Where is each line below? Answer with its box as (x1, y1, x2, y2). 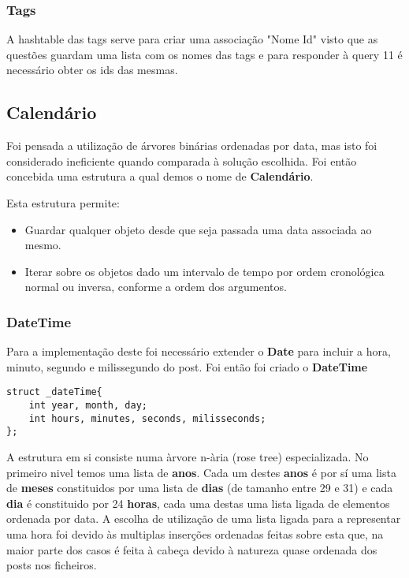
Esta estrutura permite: (6, 194, 120, 211)
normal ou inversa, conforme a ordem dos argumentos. (24, 278, 287, 295)
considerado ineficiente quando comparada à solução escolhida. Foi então (6, 152, 357, 169)
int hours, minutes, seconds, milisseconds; (28, 412, 266, 424)
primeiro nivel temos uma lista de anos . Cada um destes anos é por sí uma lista (6, 464, 396, 480)
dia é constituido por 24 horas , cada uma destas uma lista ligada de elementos (6, 494, 390, 511)
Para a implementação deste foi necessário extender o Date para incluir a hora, (6, 343, 391, 360)
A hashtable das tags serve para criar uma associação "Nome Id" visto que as (6, 31, 378, 47)
